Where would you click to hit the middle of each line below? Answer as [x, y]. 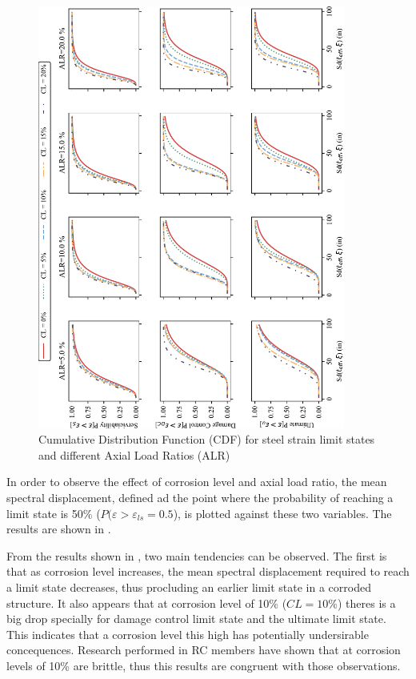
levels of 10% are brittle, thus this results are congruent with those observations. [204, 665]
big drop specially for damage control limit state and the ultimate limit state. [196, 619]
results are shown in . [59, 529]
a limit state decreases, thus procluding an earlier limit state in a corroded [189, 587]
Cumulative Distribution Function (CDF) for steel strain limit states [207, 439]
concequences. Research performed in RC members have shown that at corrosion [204, 650]
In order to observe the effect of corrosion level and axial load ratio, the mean [197, 482]
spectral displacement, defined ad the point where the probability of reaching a [200, 497]
